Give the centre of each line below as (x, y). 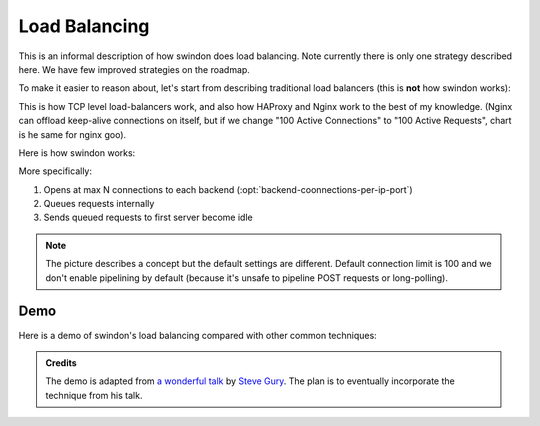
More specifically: (55, 171)
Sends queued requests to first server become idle (148, 217)
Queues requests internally (99, 204)
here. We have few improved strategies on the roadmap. (134, 69)
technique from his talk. (94, 395)
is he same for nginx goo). (72, 134)
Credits (61, 362)
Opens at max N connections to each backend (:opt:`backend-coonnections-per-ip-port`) (228, 189)
